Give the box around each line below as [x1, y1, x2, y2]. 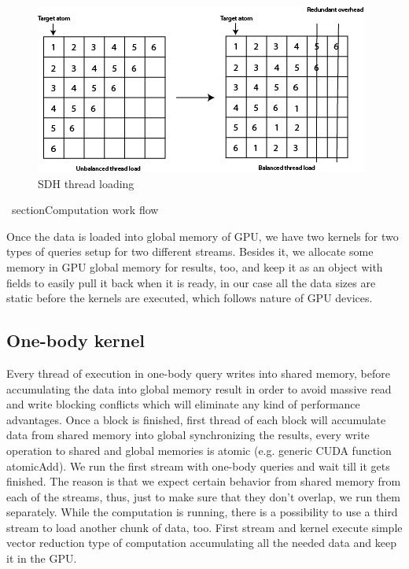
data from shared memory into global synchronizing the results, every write [6, 427, 370, 443]
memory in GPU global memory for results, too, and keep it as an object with [6, 258, 383, 275]
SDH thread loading [38, 175, 134, 191]
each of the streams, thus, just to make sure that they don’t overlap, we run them [6, 488, 401, 504]
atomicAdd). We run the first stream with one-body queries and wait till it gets [6, 457, 390, 474]
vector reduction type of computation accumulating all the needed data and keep [6, 534, 396, 551]
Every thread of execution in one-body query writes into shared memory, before [6, 364, 390, 381]
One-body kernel [6, 328, 146, 353]
